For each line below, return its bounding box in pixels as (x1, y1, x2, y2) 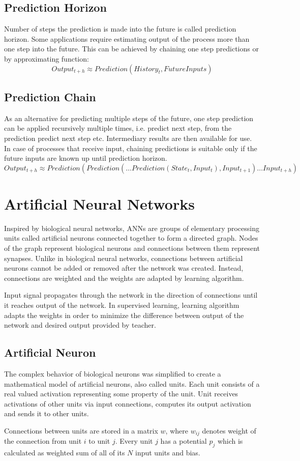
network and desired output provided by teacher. (4, 320, 156, 330)
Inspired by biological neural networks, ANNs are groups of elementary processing (4, 222, 260, 233)
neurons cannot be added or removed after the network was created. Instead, (4, 263, 244, 273)
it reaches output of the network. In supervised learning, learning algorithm (4, 300, 239, 310)
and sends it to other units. (4, 408, 89, 419)
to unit (88, 436, 110, 446)
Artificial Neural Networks (4, 193, 195, 214)
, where (165, 425, 188, 436)
